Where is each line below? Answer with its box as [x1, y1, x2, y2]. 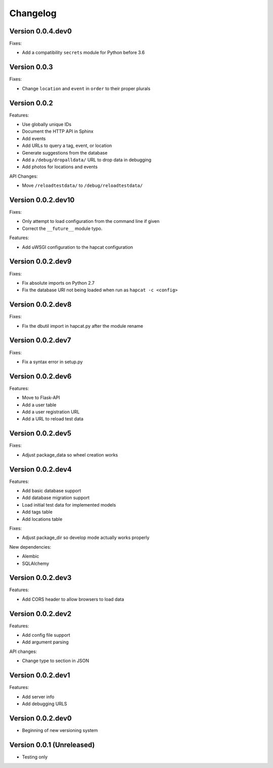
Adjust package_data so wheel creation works [22, 451, 118, 458]
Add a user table [22, 402, 57, 408]
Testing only [22, 754, 48, 760]
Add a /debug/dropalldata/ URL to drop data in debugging [22, 157, 152, 163]
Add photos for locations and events [22, 164, 98, 170]
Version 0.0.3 [9, 63, 53, 71]
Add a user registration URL [22, 409, 80, 415]
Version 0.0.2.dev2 [9, 609, 72, 618]
